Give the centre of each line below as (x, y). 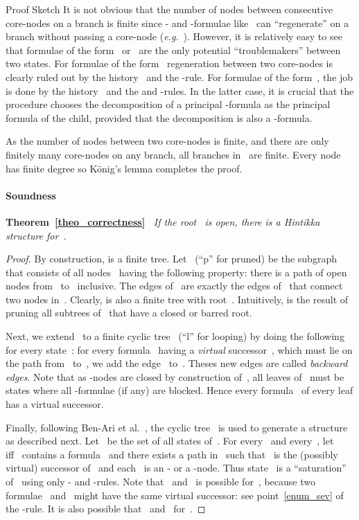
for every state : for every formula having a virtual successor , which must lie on (179, 349)
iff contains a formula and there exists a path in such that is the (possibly (172, 454)
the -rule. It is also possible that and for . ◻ (106, 509)
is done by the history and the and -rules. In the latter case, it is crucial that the (180, 90)
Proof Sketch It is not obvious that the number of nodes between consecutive (169, 9)
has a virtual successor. (55, 404)
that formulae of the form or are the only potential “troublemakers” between (173, 50)
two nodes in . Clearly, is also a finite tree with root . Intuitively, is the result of (177, 299)
